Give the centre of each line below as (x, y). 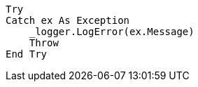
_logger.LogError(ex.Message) (112, 32)
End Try (27, 54)
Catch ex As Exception (68, 20)
